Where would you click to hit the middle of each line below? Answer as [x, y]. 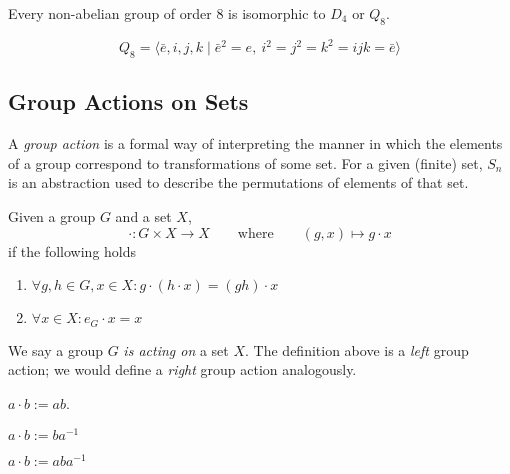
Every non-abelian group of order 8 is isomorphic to [167, 13]
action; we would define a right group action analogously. [182, 369]
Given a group [52, 216]
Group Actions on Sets [128, 101]
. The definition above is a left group [357, 349]
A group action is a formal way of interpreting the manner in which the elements [255, 143]
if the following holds [72, 250]
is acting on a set [176, 349]
